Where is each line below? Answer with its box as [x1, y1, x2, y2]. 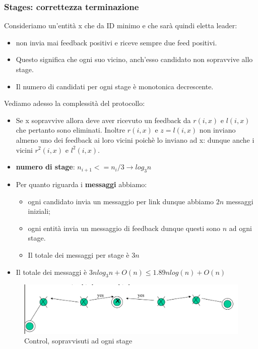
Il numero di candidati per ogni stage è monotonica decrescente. [16, 81, 214, 91]
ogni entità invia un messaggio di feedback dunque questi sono [28, 222, 221, 233]
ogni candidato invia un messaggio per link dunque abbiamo [28, 196, 214, 206]
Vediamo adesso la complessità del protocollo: [4, 98, 145, 108]
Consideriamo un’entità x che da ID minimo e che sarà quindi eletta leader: [4, 20, 237, 31]
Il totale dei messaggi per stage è [28, 249, 130, 260]
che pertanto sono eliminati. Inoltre [16, 125, 125, 135]
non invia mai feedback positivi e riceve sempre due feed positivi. [16, 37, 217, 47]
